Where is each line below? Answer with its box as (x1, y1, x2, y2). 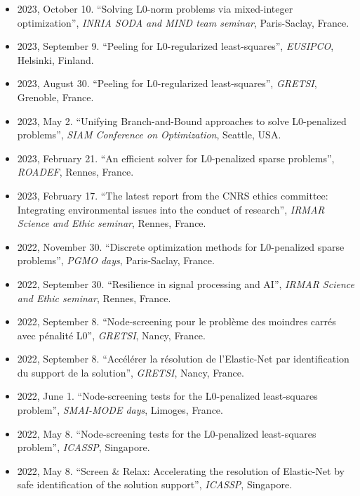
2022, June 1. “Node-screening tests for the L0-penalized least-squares (17, 389, 318, 403)
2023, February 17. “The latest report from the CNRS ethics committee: (17, 188, 328, 202)
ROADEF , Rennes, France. (17, 164, 134, 179)
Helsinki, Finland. (17, 52, 94, 67)
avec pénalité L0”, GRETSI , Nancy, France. (17, 327, 206, 342)
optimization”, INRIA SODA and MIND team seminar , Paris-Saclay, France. (17, 15, 349, 30)
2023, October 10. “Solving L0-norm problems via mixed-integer (17, 1, 293, 15)
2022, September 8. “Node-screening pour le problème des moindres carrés (17, 314, 336, 329)
